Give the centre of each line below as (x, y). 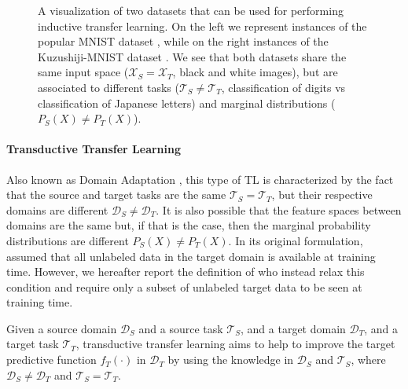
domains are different (57, 209)
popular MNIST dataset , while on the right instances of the (183, 41)
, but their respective (322, 194)
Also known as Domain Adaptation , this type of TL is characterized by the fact (200, 179)
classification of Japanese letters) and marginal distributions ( (187, 103)
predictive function (51, 360)
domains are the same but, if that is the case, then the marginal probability (189, 225)
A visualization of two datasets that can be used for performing (191, 10)
